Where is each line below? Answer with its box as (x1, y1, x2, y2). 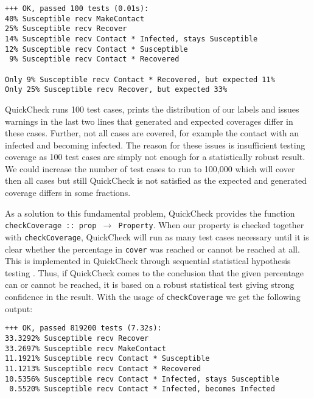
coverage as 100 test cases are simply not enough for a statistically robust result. (5, 150, 305, 163)
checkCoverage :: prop (5, 222, 97, 231)
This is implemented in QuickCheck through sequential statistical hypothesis (5, 254, 291, 267)
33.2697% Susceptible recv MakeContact (5, 344, 166, 353)
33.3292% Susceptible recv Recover (5, 333, 149, 343)
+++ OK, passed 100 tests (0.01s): (5, 4, 149, 13)
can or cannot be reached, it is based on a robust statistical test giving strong (5, 278, 295, 291)
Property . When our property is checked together (118, 218, 304, 231)
